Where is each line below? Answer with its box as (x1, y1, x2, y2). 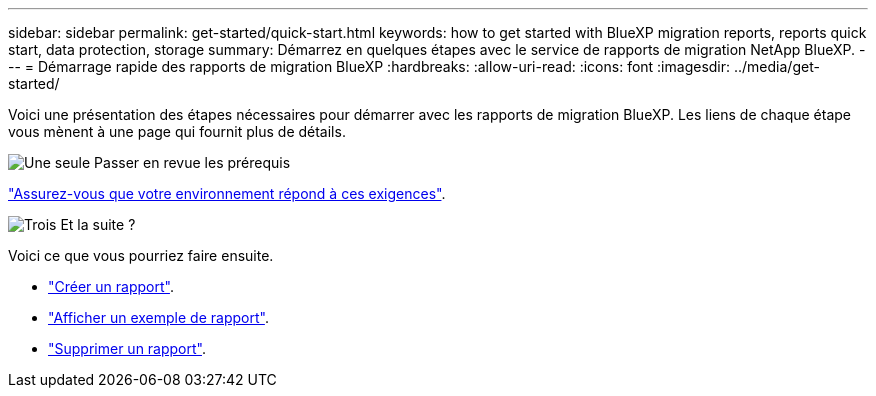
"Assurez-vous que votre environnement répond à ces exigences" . (8, 185, 446, 202)
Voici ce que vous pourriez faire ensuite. (8, 247, 274, 264)
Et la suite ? (60, 216, 136, 233)
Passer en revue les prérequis (94, 154, 291, 171)
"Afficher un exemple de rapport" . (48, 309, 269, 326)
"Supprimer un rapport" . (48, 340, 207, 357)
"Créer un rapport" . (48, 278, 174, 295)
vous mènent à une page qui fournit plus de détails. (8, 123, 346, 140)
